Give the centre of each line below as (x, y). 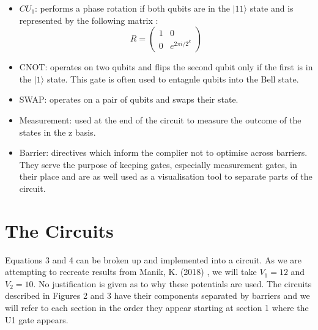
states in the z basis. (57, 132)
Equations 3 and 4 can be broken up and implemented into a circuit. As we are (153, 259)
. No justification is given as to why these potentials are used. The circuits (172, 283)
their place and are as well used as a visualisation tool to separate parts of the (166, 176)
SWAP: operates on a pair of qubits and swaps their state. (129, 99)
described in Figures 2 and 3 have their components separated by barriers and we (157, 295)
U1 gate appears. (37, 319)
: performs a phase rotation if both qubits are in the (132, 8)
